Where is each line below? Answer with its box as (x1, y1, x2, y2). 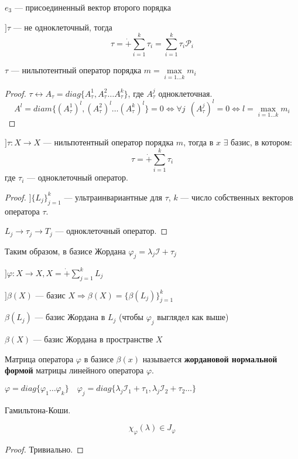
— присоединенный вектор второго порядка (14, 1, 171, 13)
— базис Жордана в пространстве (33, 333, 153, 345)
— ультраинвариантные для (64, 191, 163, 203)
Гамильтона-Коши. (5, 403, 71, 416)
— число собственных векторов (180, 191, 293, 203)
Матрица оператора (5, 352, 74, 365)
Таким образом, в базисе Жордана (5, 244, 126, 257)
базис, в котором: (231, 136, 292, 148)
